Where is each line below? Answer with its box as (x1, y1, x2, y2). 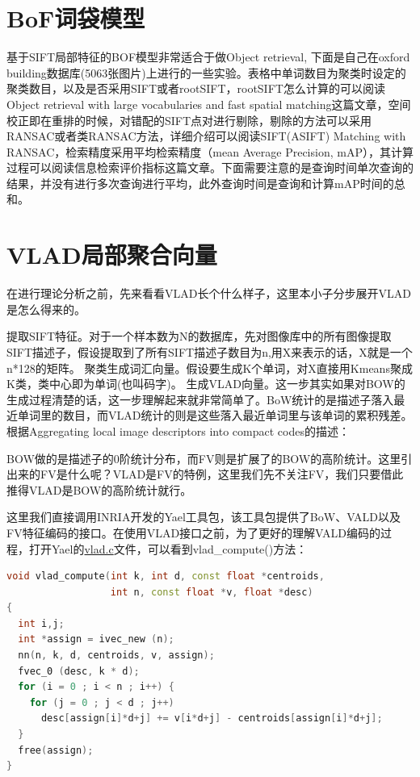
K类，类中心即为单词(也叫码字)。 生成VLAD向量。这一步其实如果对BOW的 (6, 375, 405, 392)
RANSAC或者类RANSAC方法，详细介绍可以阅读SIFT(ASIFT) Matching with (6, 127, 406, 144)
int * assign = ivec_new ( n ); (18, 633, 174, 645)
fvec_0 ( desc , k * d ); (18, 665, 140, 677)
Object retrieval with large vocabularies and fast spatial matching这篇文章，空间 (6, 95, 411, 112)
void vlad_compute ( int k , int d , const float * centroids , (6, 570, 325, 583)
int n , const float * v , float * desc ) (110, 586, 313, 598)
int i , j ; (18, 617, 65, 629)
